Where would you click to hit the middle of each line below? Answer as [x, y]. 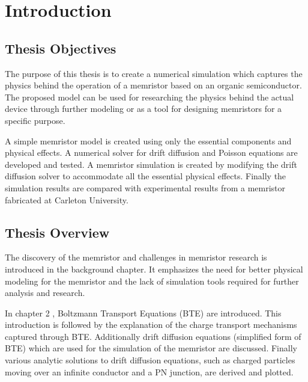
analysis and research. [45, 293]
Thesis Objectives [61, 48]
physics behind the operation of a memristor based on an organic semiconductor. [153, 85]
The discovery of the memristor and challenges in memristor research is [136, 257]
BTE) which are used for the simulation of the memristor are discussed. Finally [151, 348]
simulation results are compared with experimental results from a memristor [145, 187]
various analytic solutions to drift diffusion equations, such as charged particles [150, 360]
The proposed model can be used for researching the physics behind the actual [149, 97]
